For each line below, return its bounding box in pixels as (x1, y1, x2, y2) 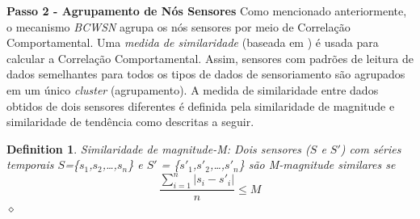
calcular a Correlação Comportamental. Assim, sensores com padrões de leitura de (6, 49, 414, 66)
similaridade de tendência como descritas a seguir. (6, 113, 254, 130)
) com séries (340, 140, 401, 157)
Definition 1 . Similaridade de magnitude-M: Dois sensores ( (6, 140, 310, 157)
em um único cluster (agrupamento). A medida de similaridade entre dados (6, 81, 379, 98)
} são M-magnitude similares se (238, 156, 396, 173)
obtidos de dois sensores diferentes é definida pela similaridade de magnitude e (6, 97, 395, 114)
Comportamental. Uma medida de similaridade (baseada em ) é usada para (6, 34, 379, 51)
